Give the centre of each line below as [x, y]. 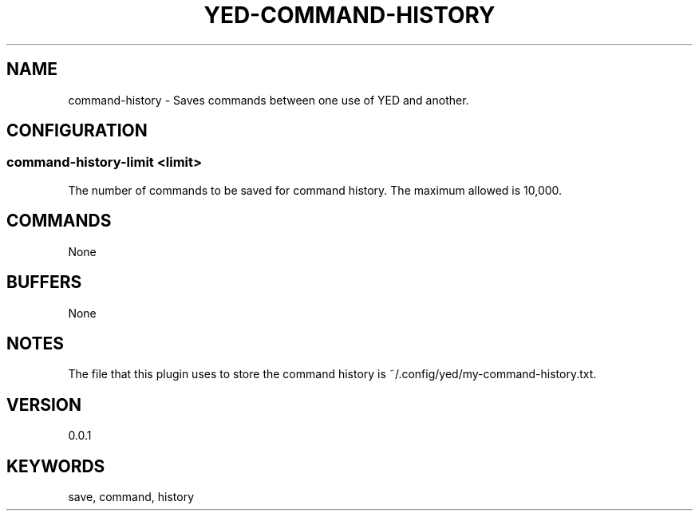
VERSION [44, 405]
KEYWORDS [56, 466]
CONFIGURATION [77, 131]
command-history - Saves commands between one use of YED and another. [269, 100]
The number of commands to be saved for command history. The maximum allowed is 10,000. [315, 190]
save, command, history [131, 497]
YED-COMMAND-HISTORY [349, 15]
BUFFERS [44, 282]
